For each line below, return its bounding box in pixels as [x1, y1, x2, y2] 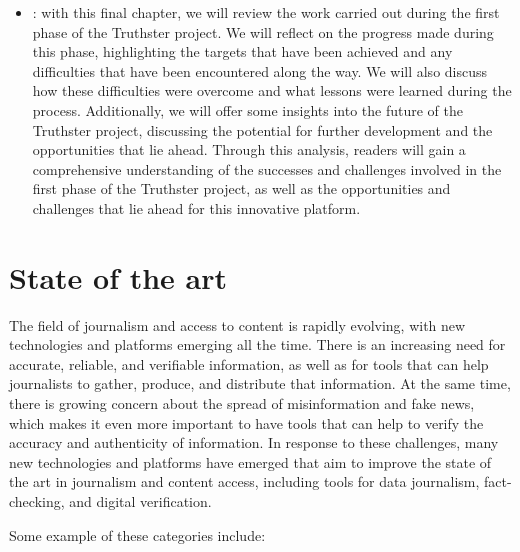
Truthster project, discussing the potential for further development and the [32, 119, 493, 140]
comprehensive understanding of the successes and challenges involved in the [32, 158, 502, 179]
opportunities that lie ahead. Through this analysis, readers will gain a [32, 139, 466, 160]
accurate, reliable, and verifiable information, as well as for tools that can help [9, 353, 489, 374]
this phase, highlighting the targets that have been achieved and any [32, 41, 453, 62]
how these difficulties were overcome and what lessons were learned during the [32, 80, 512, 101]
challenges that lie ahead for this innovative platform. [32, 197, 361, 218]
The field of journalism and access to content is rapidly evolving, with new [9, 314, 466, 335]
